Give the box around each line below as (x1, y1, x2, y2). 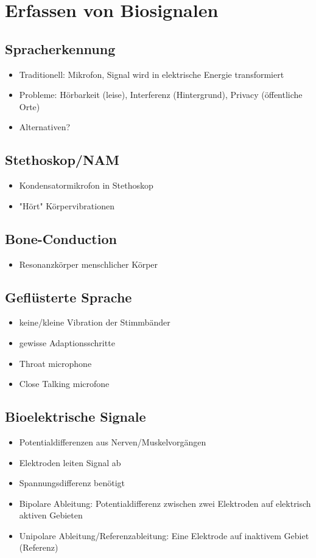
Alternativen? (19, 120, 71, 133)
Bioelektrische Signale (5, 407, 146, 426)
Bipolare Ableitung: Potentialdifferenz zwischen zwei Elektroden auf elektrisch (19, 497, 311, 509)
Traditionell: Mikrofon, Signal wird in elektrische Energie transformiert (19, 68, 284, 80)
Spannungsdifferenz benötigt (19, 476, 125, 489)
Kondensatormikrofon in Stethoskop (19, 179, 153, 192)
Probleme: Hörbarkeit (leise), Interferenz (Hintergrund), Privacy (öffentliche (19, 88, 303, 101)
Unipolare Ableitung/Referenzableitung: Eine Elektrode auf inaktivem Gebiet (19, 529, 309, 542)
